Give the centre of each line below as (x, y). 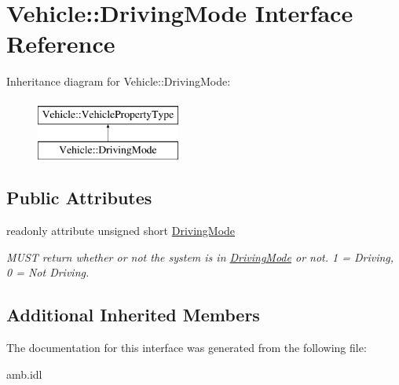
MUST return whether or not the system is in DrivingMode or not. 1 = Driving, (200, 257)
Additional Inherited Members (133, 315)
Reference (61, 44)
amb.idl (24, 374)
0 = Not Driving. (48, 272)
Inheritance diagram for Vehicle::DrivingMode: (119, 81)
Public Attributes (79, 198)
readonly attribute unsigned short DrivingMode (121, 231)
